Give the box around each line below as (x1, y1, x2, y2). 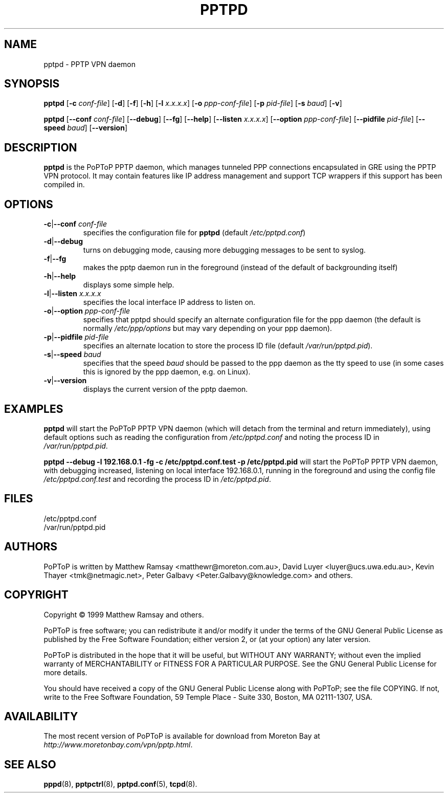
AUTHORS (4, 540, 58, 554)
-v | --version (43, 376, 87, 385)
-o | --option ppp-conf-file (43, 306, 130, 316)
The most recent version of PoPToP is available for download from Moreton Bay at (43, 732, 320, 741)
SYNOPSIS (4, 77, 60, 91)
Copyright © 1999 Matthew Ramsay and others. (43, 610, 204, 619)
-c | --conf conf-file (43, 219, 107, 229)
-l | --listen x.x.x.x (43, 289, 101, 298)
